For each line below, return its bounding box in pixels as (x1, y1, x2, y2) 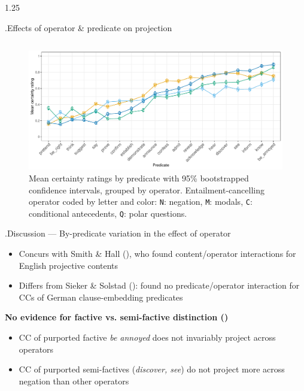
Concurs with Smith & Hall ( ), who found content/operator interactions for (19, 247, 296, 260)
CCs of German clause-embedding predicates (19, 290, 183, 303)
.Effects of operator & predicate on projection (5, 21, 172, 34)
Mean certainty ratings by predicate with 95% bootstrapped (29, 171, 249, 184)
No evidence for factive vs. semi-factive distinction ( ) (5, 311, 229, 323)
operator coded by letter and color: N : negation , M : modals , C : (29, 195, 253, 208)
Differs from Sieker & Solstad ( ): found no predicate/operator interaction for (19, 279, 300, 292)
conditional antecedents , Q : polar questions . (29, 207, 187, 219)
